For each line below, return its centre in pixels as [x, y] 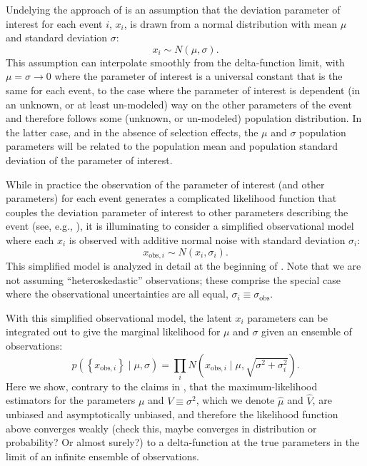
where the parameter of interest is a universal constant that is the [198, 76]
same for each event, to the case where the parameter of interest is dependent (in [183, 90]
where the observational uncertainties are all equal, [117, 294]
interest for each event [54, 23]
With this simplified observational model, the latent [119, 317]
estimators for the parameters [71, 400]
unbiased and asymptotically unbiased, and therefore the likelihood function [172, 414]
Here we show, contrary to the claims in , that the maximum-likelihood [162, 386]
